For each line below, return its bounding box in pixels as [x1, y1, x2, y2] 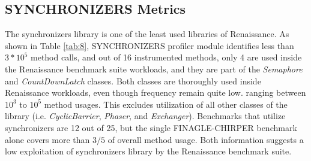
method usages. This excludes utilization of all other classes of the [44, 98, 288, 110]
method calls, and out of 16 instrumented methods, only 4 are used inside [31, 51, 302, 63]
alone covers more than [5, 133, 90, 145]
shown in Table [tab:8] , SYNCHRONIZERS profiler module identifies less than [5, 39, 294, 51]
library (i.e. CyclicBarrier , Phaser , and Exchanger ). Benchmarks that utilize [5, 110, 286, 122]
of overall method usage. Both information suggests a [107, 133, 304, 145]
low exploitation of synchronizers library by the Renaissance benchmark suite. [5, 145, 292, 157]
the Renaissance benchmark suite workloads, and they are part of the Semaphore [5, 62, 303, 75]
